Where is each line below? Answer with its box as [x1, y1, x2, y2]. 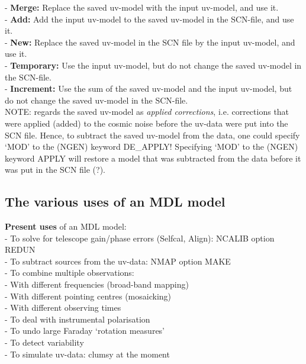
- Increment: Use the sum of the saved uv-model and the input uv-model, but [5, 82, 292, 95]
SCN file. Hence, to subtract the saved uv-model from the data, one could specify [5, 128, 300, 141]
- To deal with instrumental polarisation [5, 313, 150, 325]
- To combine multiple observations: [5, 266, 134, 279]
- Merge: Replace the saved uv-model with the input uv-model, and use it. [5, 1, 279, 13]
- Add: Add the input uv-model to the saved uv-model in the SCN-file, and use [5, 12, 294, 25]
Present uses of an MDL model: [5, 220, 127, 233]
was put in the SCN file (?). [5, 163, 106, 176]
